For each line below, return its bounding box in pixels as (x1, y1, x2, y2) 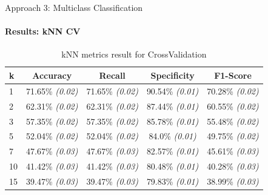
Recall (99, 68, 126, 81)
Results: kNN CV (5, 25, 81, 38)
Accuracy (32, 68, 72, 81)
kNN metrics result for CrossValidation (61, 48, 207, 61)
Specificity (150, 68, 195, 81)
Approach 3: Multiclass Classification (5, 1, 143, 13)
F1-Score (214, 68, 252, 81)
